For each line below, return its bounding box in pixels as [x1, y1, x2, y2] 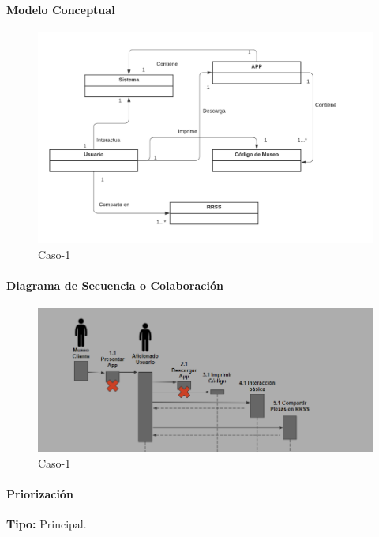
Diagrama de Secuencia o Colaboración [6, 277, 223, 294]
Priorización [6, 485, 73, 501]
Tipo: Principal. [6, 516, 87, 532]
